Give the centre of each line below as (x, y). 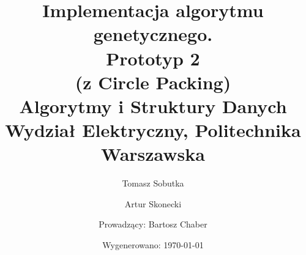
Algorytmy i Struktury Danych (153, 105)
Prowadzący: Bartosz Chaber (153, 224)
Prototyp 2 (153, 58)
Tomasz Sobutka (153, 183)
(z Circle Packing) (153, 82)
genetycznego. (153, 34)
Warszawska (153, 154)
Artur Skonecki (153, 203)
